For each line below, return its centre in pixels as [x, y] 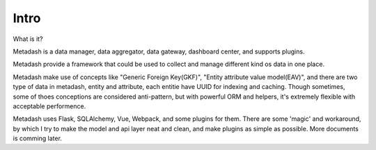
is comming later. [38, 138]
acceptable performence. [49, 106]
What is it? [28, 39]
